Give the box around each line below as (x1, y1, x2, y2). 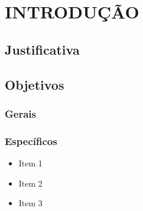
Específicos (5, 133, 57, 148)
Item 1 (18, 157, 43, 169)
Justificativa (5, 40, 80, 58)
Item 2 (18, 177, 43, 189)
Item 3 (18, 197, 43, 209)
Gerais (5, 106, 36, 121)
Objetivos (5, 75, 64, 93)
